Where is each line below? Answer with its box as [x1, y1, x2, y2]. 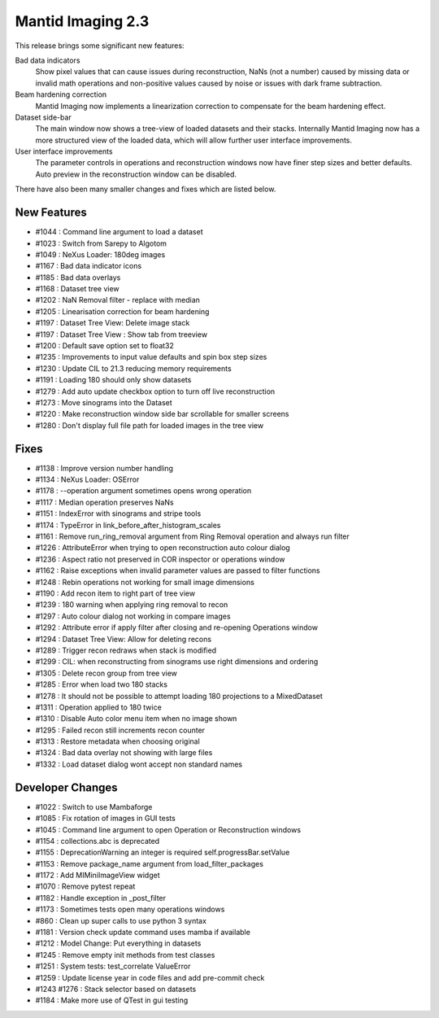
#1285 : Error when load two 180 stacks [35, 679, 168, 689]
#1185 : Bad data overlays [35, 273, 121, 282]
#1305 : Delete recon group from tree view [35, 668, 178, 678]
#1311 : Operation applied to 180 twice [35, 702, 162, 712]
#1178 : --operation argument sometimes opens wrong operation [35, 486, 252, 496]
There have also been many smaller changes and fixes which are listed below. [15, 184, 276, 194]
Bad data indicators [15, 55, 80, 65]
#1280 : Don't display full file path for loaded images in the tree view [35, 420, 264, 430]
